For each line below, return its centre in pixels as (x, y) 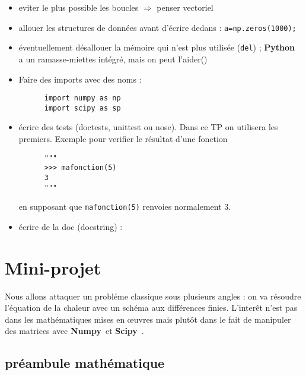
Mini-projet (53, 267)
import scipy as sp (82, 108)
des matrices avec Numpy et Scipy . (74, 331)
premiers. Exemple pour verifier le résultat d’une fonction (123, 138)
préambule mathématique (85, 363)
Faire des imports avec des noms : (80, 79)
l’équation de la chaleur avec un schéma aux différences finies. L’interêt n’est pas (151, 308)
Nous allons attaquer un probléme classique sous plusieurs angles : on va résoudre (153, 296)
